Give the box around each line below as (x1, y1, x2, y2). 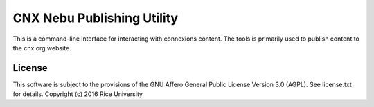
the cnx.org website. (12, 43, 72, 52)
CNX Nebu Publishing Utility (12, 10, 179, 26)
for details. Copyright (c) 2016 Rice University (12, 90, 143, 98)
